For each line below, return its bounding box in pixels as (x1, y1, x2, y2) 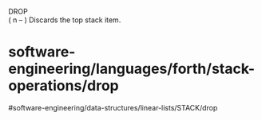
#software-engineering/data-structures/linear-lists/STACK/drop (8, 103, 218, 112)
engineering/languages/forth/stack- (8, 60, 256, 78)
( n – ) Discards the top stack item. (8, 15, 121, 25)
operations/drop (8, 77, 119, 95)
